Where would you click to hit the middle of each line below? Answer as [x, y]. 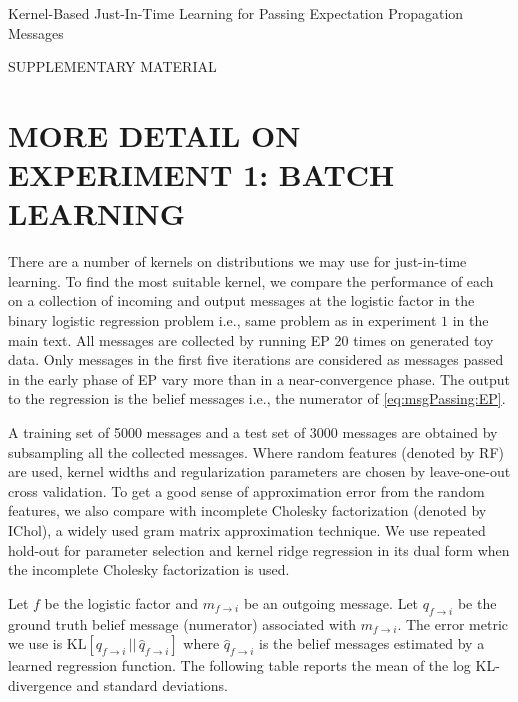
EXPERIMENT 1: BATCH [201, 174]
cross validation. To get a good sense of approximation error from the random [246, 490]
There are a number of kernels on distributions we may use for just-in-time [237, 261]
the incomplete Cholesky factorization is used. [149, 569]
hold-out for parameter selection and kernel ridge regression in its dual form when [259, 549]
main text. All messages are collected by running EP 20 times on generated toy [251, 339]
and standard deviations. [152, 684]
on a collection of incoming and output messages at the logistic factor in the [241, 300]
